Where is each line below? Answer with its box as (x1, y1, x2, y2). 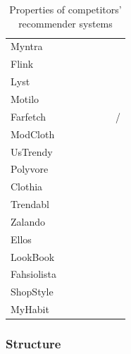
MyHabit (11, 302, 49, 317)
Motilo (11, 91, 39, 106)
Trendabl (11, 197, 49, 212)
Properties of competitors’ (9, 2, 122, 16)
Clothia (11, 179, 43, 194)
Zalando (11, 214, 46, 228)
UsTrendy (11, 144, 53, 159)
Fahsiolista (11, 267, 56, 281)
